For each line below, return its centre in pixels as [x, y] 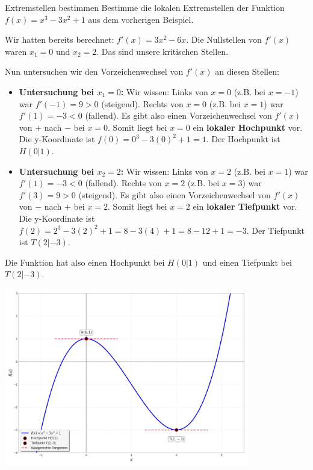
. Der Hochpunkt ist [243, 139]
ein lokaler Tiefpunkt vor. [245, 206]
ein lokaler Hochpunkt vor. [248, 127]
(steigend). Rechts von [142, 103]
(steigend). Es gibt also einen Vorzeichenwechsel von [175, 194]
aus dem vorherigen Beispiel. [141, 19]
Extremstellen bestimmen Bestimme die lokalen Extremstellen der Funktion [145, 7]
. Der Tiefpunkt [276, 230]
